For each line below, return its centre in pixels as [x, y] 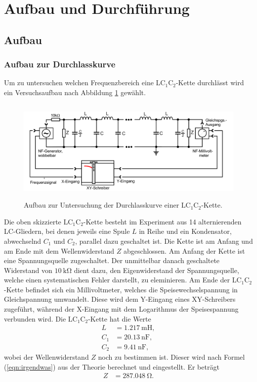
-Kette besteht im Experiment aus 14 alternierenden [162, 221]
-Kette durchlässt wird [210, 82]
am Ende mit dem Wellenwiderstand [59, 250]
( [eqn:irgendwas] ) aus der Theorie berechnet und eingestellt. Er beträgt [112, 366]
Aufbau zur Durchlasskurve [60, 64]
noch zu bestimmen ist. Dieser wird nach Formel [171, 357]
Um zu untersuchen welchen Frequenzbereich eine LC [85, 82]
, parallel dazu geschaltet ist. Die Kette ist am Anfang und [164, 241]
